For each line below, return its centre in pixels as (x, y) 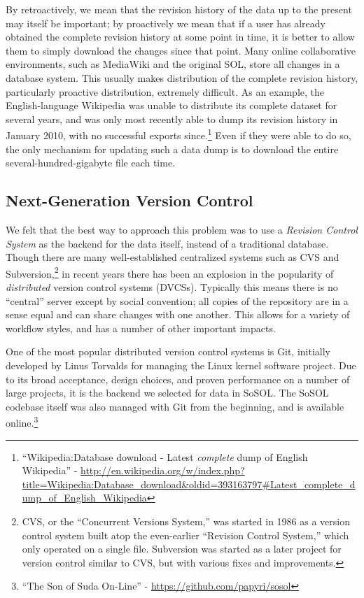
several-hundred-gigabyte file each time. (91, 163)
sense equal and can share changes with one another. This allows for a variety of (178, 314)
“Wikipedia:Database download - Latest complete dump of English (165, 456)
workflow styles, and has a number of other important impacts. (141, 328)
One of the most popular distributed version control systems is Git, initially (168, 351)
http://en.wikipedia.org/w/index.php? (163, 470)
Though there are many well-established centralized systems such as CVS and (173, 257)
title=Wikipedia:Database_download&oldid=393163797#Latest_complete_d (189, 484)
